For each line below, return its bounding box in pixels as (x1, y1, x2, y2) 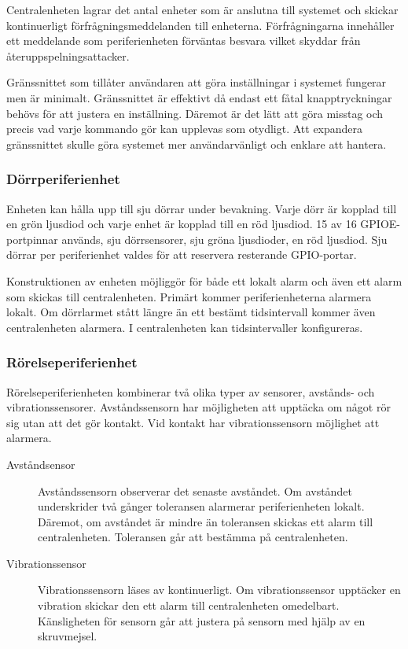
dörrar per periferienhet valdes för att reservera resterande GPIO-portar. (6, 246, 357, 263)
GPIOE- (360, 216, 400, 232)
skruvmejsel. (38, 628, 97, 644)
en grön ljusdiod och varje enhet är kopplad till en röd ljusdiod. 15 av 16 (6, 216, 357, 232)
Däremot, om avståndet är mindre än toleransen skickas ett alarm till (38, 513, 373, 529)
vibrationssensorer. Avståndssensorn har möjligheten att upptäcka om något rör (6, 399, 391, 415)
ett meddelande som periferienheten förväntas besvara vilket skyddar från (6, 32, 361, 49)
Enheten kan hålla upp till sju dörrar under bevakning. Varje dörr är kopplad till (6, 200, 397, 216)
